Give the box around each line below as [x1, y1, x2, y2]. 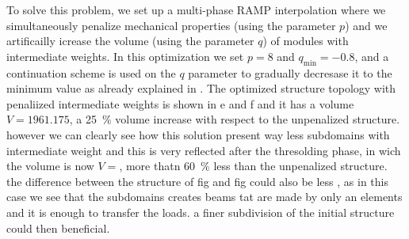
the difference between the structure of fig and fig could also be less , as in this [6, 173, 388, 189]
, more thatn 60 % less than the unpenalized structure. [119, 157, 388, 174]
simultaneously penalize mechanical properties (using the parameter [6, 17, 336, 33]
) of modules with [262, 32, 349, 49]
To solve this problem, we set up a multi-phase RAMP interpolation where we [6, 2, 386, 17]
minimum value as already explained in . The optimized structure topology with [6, 80, 396, 97]
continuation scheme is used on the [6, 64, 176, 81]
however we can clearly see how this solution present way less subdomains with [6, 126, 390, 142]
